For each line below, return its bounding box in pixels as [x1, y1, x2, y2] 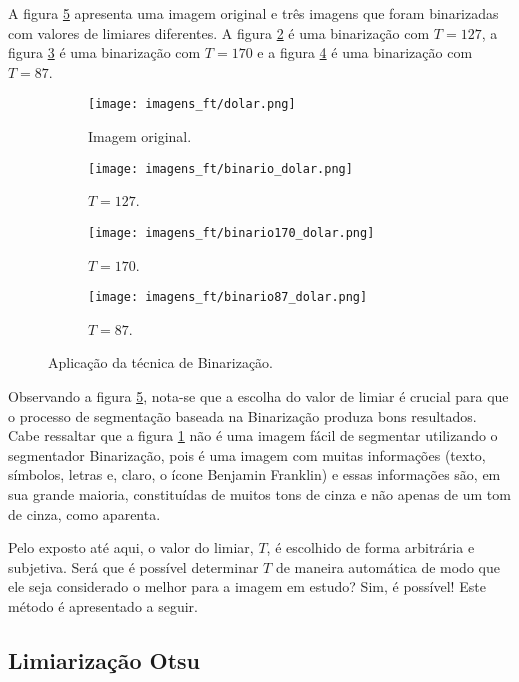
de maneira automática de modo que [275, 556, 500, 577]
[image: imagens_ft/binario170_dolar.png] [88, 225, 375, 240]
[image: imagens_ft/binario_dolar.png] [88, 161, 353, 176]
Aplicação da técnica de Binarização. [48, 352, 273, 373]
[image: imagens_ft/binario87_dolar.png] [88, 290, 368, 305]
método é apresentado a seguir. [8, 595, 198, 616]
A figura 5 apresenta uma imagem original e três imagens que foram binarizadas [8, 3, 499, 23]
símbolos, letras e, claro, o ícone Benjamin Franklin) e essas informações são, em [8, 464, 501, 485]
